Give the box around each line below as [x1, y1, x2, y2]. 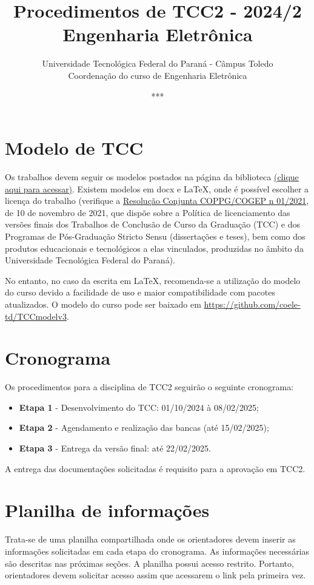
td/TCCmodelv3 [5, 309, 67, 322]
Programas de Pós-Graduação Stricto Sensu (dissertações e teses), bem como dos [5, 230, 306, 242]
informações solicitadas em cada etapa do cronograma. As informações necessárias [5, 544, 310, 557]
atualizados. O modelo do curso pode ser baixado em [5, 297, 201, 310]
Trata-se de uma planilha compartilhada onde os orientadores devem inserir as [5, 533, 296, 546]
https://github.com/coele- [204, 297, 301, 310]
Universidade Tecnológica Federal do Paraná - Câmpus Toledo [42, 57, 273, 70]
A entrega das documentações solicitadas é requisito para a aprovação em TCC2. [5, 462, 306, 475]
